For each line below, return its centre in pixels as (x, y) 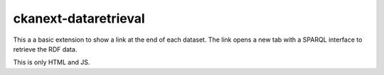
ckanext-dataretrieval (79, 18)
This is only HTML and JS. (52, 62)
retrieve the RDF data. (45, 49)
